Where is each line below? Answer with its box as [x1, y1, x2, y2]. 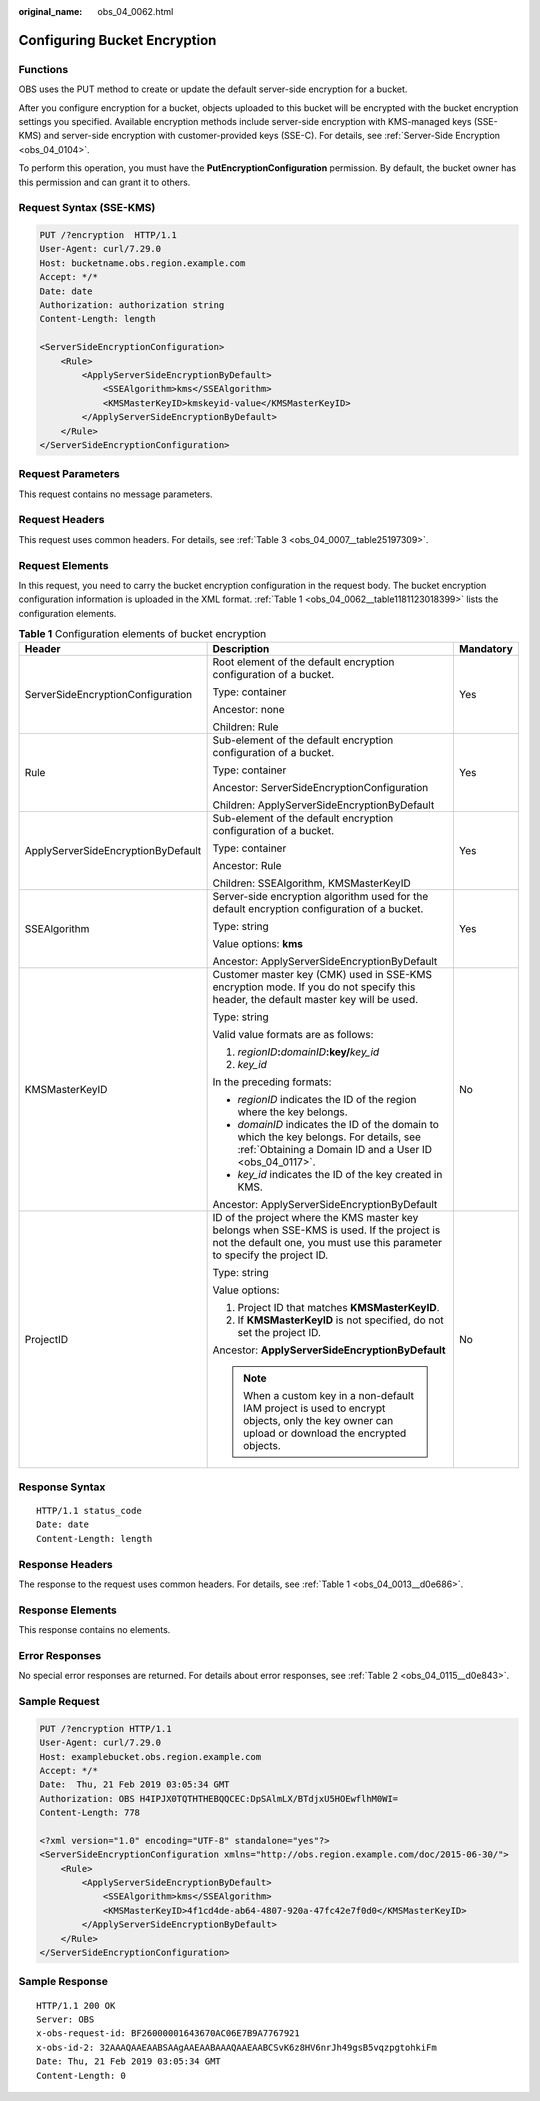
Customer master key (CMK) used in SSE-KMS [212, 968, 433, 982]
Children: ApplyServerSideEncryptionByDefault [212, 798, 435, 812]
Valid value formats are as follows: [212, 1028, 374, 1042]
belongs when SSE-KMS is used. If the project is [212, 1223, 441, 1237]
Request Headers [18, 513, 105, 527]
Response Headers [18, 1557, 114, 1571]
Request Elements [18, 558, 109, 572]
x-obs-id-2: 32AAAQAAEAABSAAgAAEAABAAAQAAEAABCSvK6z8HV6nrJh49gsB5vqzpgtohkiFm [36, 2041, 437, 2053]
